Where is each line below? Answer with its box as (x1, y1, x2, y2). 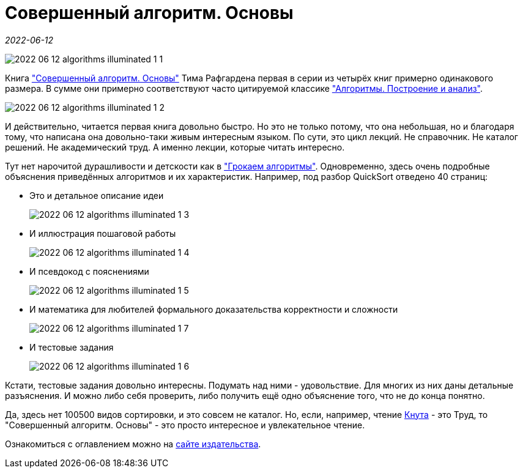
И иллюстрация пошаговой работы (29, 228, 176, 239)
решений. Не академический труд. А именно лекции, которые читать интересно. (5, 141, 345, 152)
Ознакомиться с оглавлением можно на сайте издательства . (5, 438, 261, 449)
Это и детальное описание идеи (29, 190, 164, 201)
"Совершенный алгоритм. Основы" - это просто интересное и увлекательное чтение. (5, 419, 365, 430)
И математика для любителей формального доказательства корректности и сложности (29, 304, 398, 315)
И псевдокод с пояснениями (29, 266, 149, 277)
